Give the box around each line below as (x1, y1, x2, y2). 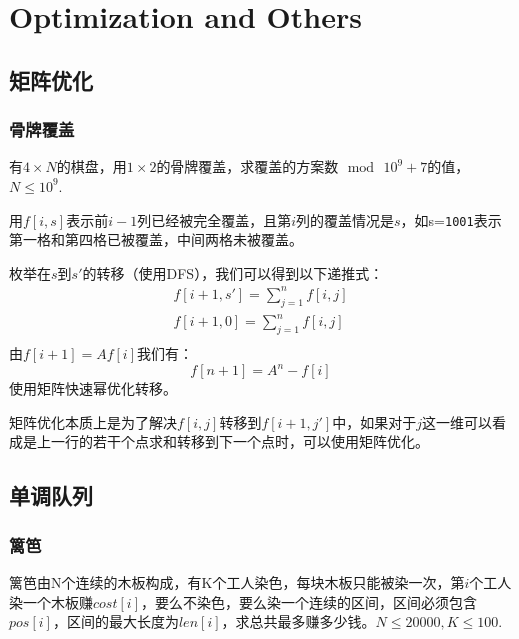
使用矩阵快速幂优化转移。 (9, 378, 177, 399)
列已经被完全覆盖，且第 (137, 209, 292, 230)
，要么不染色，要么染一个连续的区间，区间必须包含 (141, 591, 477, 612)
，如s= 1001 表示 (400, 209, 502, 230)
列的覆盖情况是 (296, 209, 394, 230)
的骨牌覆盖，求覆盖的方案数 (156, 156, 339, 177)
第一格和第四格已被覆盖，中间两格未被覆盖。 (9, 229, 303, 250)
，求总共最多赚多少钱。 (221, 611, 376, 632)
